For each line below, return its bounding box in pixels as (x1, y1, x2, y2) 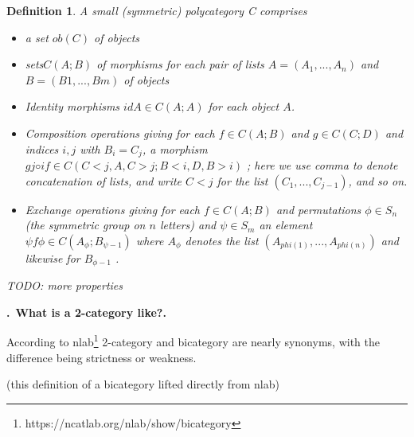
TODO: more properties (6, 277, 123, 294)
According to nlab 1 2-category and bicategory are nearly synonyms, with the (6, 331, 380, 350)
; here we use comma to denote (247, 157, 398, 174)
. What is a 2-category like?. (6, 303, 166, 320)
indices (25, 140, 59, 157)
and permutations (275, 201, 361, 217)
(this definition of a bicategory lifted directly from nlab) (6, 376, 279, 392)
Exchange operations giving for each (25, 201, 201, 217)
